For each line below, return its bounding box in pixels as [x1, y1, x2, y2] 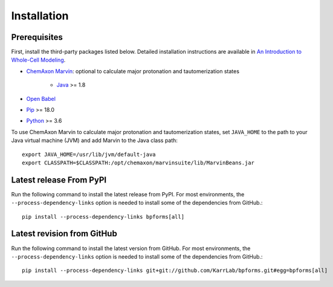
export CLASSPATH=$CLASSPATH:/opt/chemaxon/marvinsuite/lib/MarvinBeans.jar [22, 159, 255, 166]
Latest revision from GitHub [11, 228, 117, 239]
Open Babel [26, 95, 56, 102]
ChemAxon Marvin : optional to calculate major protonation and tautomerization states [26, 67, 240, 75]
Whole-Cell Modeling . [11, 56, 66, 63]
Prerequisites [11, 32, 63, 42]
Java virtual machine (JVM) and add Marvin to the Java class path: [11, 137, 178, 144]
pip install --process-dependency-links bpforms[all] [22, 213, 184, 220]
